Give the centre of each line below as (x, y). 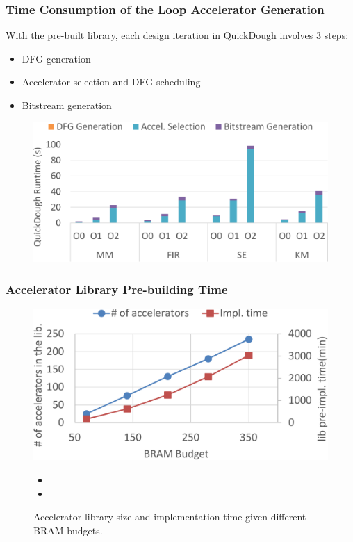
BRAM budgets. (68, 530)
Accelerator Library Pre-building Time (117, 289)
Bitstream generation (67, 105)
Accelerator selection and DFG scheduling (111, 82)
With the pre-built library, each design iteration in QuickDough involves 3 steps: (177, 35)
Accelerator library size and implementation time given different (170, 517)
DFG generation (56, 58)
